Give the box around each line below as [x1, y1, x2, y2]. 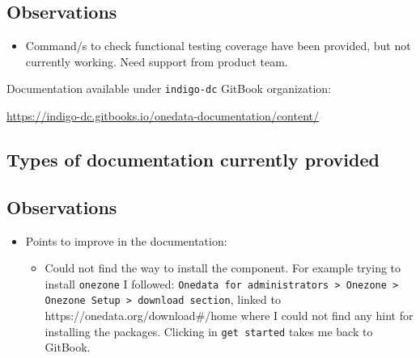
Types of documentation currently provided [6, 147, 380, 172]
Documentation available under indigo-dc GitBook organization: [6, 80, 332, 97]
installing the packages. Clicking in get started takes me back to [45, 322, 373, 339]
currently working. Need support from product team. [25, 53, 288, 69]
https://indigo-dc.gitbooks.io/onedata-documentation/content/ [6, 107, 319, 124]
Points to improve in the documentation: [25, 232, 227, 249]
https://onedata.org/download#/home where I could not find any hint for [45, 307, 414, 324]
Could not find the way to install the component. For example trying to [45, 259, 401, 276]
